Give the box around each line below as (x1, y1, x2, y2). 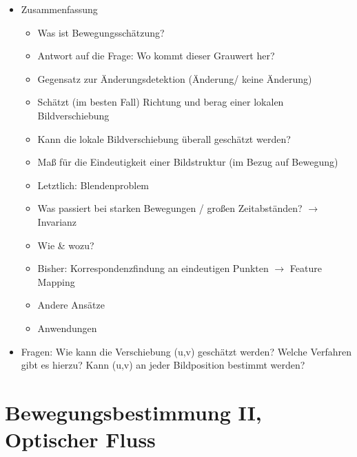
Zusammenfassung (21, 2, 98, 16)
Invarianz (37, 214, 77, 228)
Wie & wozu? (37, 237, 94, 252)
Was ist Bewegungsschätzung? (37, 25, 165, 39)
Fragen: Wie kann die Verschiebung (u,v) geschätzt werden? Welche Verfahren (21, 344, 352, 358)
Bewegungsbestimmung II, (5, 398, 262, 426)
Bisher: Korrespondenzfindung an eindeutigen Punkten (37, 261, 269, 275)
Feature (289, 261, 322, 275)
